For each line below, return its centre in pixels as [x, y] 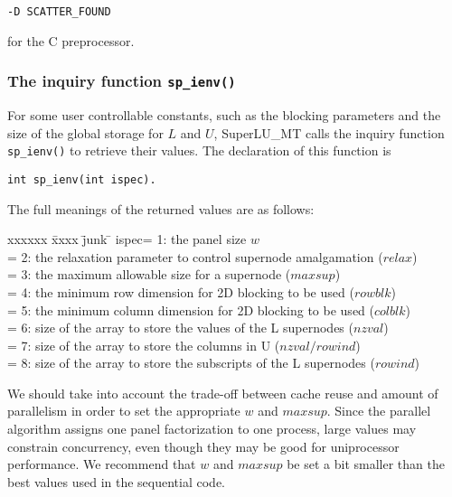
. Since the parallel [379, 411]
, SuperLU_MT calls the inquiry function [329, 132]
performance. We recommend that [102, 464]
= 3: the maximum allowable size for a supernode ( [149, 274]
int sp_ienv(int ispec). [82, 179]
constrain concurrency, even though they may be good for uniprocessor [203, 446]
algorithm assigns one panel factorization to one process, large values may [212, 429]
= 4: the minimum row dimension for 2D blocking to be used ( [181, 291]
